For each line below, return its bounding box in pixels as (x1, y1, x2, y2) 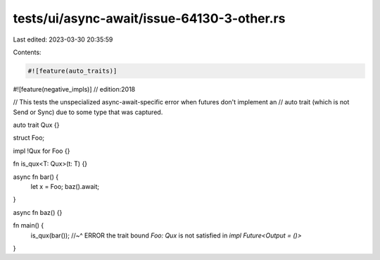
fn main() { (13, 221, 44, 230)
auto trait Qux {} (13, 120, 60, 130)
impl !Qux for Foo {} (13, 147, 70, 155)
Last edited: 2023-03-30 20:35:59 (13, 35, 113, 44)
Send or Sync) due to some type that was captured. (13, 108, 163, 116)
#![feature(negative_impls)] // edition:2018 (13, 85, 136, 93)
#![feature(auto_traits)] (27, 67, 118, 75)
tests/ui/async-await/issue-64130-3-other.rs (13, 11, 286, 26)
